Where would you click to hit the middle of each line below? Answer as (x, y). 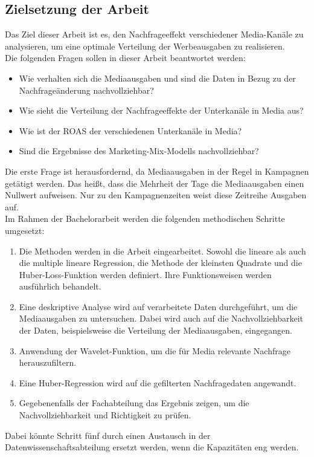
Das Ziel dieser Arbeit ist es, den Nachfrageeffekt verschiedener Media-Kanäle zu (154, 34)
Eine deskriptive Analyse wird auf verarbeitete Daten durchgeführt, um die (158, 306)
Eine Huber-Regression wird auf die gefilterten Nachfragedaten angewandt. (158, 382)
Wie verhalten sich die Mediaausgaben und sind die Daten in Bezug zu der (157, 78)
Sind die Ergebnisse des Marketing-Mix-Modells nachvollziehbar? (139, 151)
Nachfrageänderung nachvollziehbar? (86, 90)
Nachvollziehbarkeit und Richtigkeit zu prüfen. (105, 415)
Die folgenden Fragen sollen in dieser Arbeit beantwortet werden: (125, 58)
